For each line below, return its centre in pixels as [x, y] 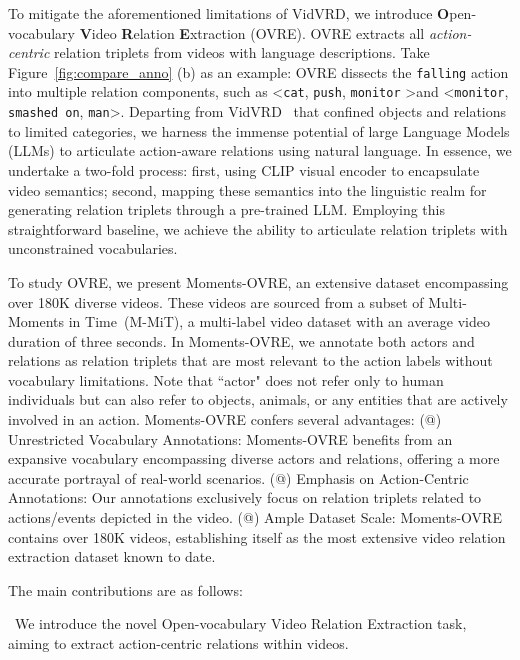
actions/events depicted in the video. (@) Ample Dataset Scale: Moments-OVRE [255, 517]
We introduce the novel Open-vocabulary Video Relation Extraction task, [240, 623]
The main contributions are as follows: [125, 589]
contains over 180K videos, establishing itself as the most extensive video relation [257, 536]
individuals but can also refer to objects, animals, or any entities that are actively [258, 399]
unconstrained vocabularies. [93, 248]
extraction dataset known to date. [112, 556]
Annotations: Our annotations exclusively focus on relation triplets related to [245, 497]
